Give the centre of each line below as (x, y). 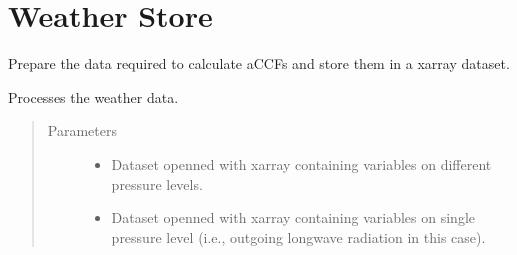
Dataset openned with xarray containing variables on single (293, 217)
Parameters (82, 130)
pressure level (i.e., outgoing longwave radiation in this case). (298, 236)
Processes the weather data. (93, 96)
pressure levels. (157, 183)
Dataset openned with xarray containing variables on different (301, 163)
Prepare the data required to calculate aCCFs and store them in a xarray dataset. (259, 63)
